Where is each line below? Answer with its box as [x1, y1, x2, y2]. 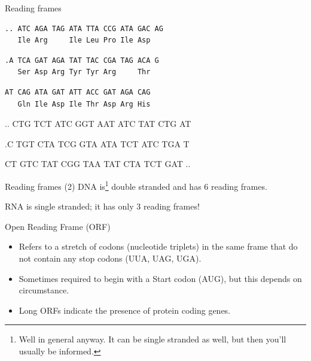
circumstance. [19, 284, 69, 296]
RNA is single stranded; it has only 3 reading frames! [5, 200, 200, 213]
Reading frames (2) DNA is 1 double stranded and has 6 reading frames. [5, 178, 267, 192]
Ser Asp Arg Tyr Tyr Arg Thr [17, 68, 151, 77]
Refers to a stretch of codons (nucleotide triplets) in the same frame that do [19, 240, 298, 253]
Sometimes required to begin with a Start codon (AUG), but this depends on [19, 272, 302, 284]
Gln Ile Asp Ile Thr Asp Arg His [17, 99, 151, 108]
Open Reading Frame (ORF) [5, 220, 111, 232]
